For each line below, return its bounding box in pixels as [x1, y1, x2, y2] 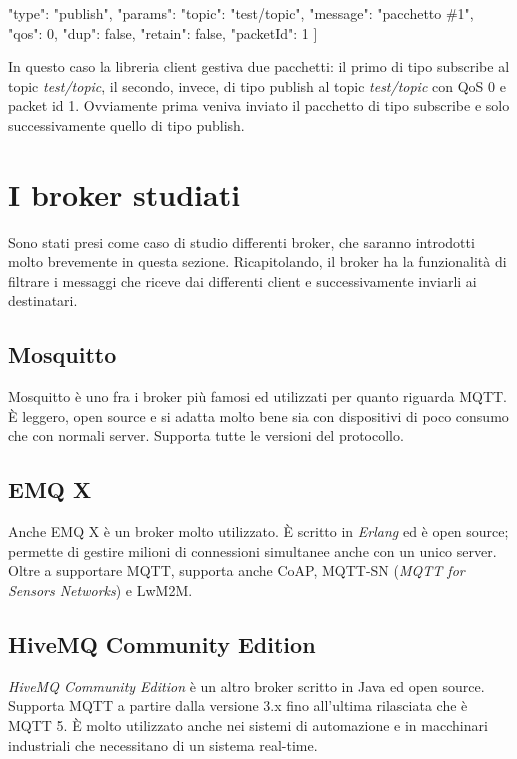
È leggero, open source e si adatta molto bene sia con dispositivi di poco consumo [8, 405, 509, 426]
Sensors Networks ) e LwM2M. [8, 580, 193, 601]
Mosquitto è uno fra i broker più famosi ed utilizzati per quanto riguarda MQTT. [8, 386, 508, 407]
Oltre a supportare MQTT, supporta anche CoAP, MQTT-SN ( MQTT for [8, 560, 465, 581]
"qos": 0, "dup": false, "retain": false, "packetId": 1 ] [8, 22, 318, 43]
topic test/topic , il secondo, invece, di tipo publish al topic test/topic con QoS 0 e [8, 75, 506, 96]
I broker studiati [8, 173, 241, 214]
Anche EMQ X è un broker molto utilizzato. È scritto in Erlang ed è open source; [8, 521, 509, 542]
